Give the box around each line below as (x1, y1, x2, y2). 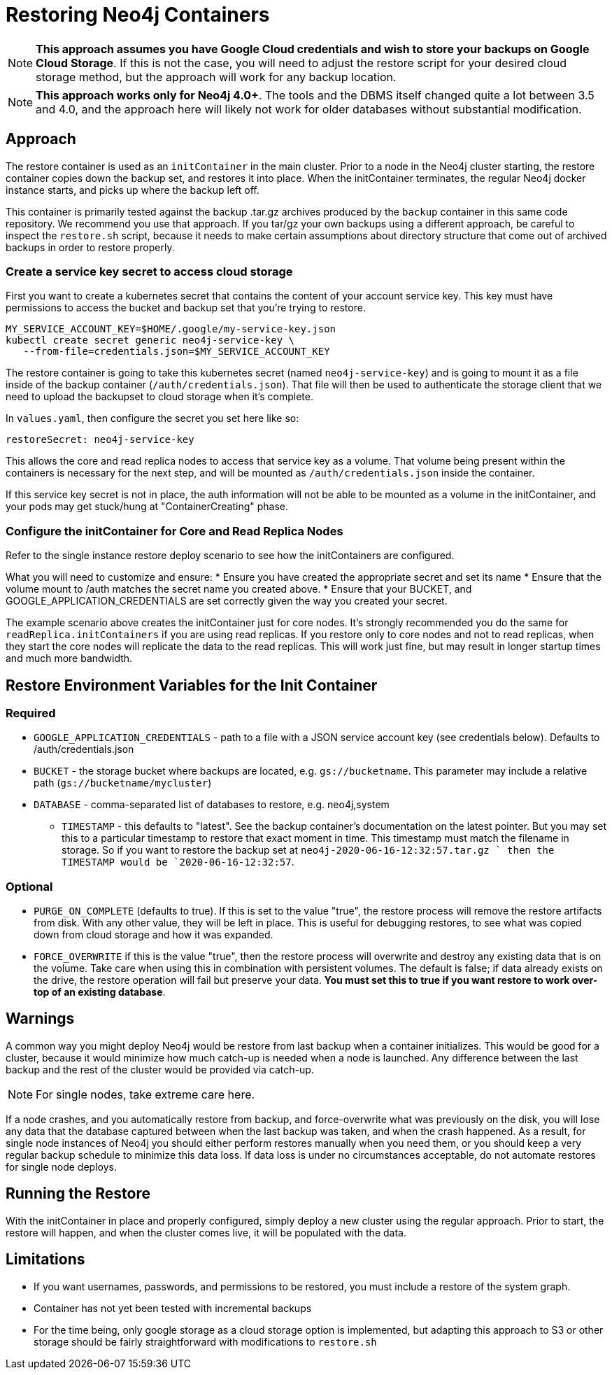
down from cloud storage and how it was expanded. (34, 929, 273, 941)
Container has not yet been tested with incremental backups (34, 1302, 312, 1314)
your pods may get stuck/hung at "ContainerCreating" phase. (6, 500, 289, 513)
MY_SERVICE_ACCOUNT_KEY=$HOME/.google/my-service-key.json (6, 323, 336, 335)
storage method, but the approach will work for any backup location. (36, 69, 397, 84)
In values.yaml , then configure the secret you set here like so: (6, 412, 299, 425)
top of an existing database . (34, 986, 166, 999)
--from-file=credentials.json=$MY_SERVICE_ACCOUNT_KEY (23, 346, 330, 358)
